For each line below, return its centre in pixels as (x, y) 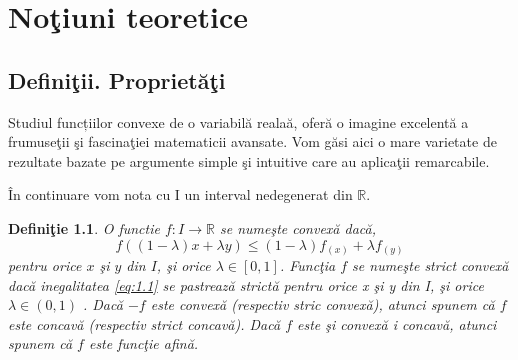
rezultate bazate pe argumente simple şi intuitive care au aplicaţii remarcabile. (249, 160)
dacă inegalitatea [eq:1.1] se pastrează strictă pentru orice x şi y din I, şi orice (246, 284)
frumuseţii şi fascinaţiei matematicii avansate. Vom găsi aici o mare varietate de (252, 141)
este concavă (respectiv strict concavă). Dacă (144, 323)
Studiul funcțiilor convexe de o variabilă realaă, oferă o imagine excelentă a (238, 121)
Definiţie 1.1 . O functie (84, 227)
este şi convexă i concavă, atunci (397, 323)
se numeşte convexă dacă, (298, 227)
